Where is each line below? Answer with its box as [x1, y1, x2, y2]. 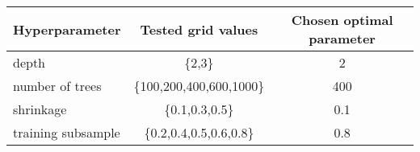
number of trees [13, 76, 102, 95]
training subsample [13, 123, 120, 142]
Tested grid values [140, 19, 258, 39]
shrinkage [13, 100, 67, 118]
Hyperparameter [13, 19, 121, 39]
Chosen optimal [291, 10, 393, 29]
